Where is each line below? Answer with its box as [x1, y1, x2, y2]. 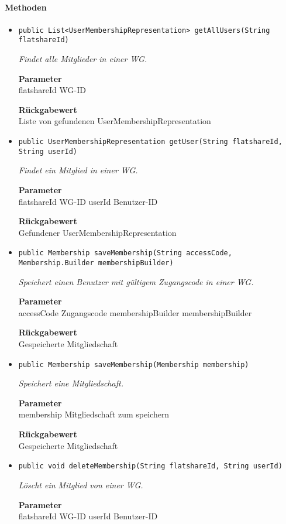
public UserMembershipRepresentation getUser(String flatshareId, [18, 138, 282, 146]
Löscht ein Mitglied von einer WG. [18, 478, 143, 491]
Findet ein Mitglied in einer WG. [18, 164, 138, 176]
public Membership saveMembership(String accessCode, [18, 249, 232, 258]
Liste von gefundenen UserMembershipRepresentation [18, 115, 211, 127]
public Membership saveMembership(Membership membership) [18, 360, 249, 369]
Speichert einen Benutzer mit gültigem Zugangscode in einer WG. [18, 275, 254, 287]
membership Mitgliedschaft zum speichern [18, 408, 170, 420]
